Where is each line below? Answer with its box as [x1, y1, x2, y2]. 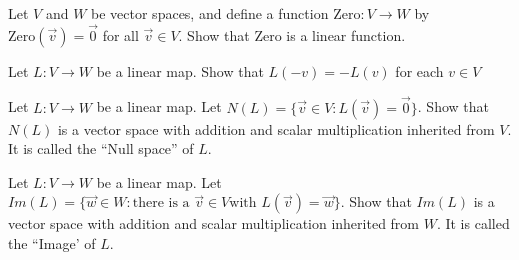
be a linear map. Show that [96, 60, 264, 81]
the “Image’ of [8, 233, 96, 253]
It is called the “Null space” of [8, 138, 194, 159]
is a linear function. [286, 24, 406, 45]
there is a [132, 196, 190, 211]
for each [395, 60, 444, 81]
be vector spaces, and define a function [91, 3, 329, 23]
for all [102, 24, 139, 45]
